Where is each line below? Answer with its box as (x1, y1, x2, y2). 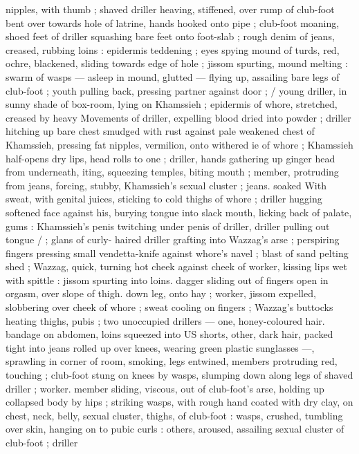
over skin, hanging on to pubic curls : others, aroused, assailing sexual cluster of (6, 422, 344, 436)
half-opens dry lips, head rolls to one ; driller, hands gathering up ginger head (6, 151, 335, 165)
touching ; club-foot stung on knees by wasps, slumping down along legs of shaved (6, 368, 353, 382)
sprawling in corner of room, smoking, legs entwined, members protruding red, (6, 354, 338, 368)
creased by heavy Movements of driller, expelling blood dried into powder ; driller (6, 110, 351, 124)
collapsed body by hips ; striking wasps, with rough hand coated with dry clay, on (6, 395, 353, 409)
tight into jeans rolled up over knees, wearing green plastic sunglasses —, (6, 340, 315, 354)
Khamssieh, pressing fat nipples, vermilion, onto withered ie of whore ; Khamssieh (6, 137, 353, 151)
